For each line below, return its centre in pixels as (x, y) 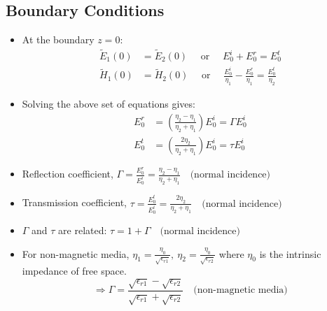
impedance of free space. (74, 271)
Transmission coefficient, (74, 202)
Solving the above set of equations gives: (109, 104)
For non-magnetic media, (76, 253)
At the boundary (58, 39)
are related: (83, 230)
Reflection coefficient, (68, 174)
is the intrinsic (290, 253)
